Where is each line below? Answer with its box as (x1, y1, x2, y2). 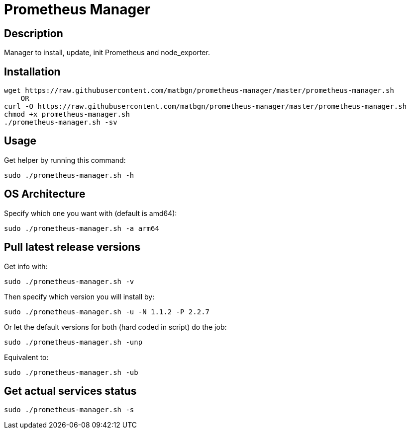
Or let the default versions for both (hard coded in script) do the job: (4, 322, 227, 331)
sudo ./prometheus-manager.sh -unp (4, 338, 143, 346)
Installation (4, 65, 61, 78)
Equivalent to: (4, 353, 49, 361)
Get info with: (4, 262, 48, 271)
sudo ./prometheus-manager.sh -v (4, 277, 134, 286)
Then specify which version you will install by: (4, 292, 155, 301)
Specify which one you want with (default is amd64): (4, 209, 177, 217)
